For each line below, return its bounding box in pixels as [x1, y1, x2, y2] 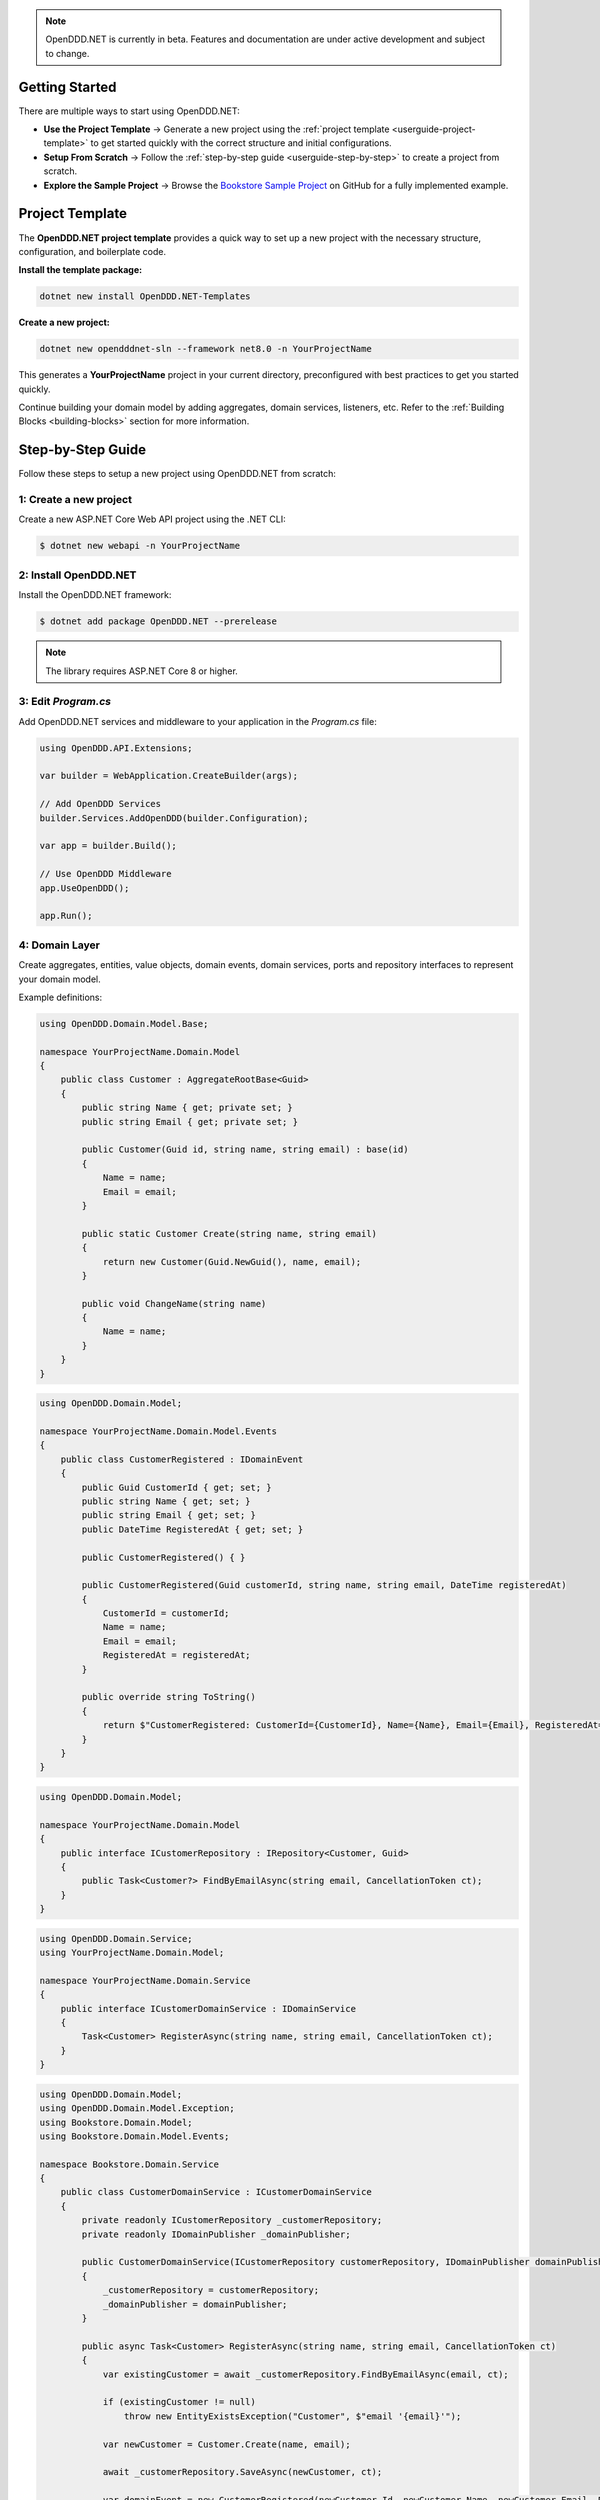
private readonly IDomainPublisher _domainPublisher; [81, 2228, 351, 2240]
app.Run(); [39, 910, 93, 922]
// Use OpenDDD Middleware [39, 868, 172, 880]
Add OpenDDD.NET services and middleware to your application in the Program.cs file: [18, 715, 377, 727]
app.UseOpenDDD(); [39, 882, 130, 894]
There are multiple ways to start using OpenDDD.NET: [18, 105, 240, 117]
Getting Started [18, 78, 117, 95]
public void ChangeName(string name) [81, 1298, 267, 1309]
